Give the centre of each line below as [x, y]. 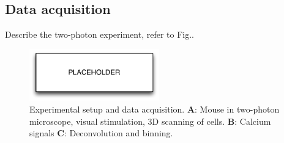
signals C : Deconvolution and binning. [101, 133]
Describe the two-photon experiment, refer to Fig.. [100, 34]
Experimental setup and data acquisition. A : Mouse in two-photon [155, 109]
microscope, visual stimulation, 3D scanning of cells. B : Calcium [150, 121]
